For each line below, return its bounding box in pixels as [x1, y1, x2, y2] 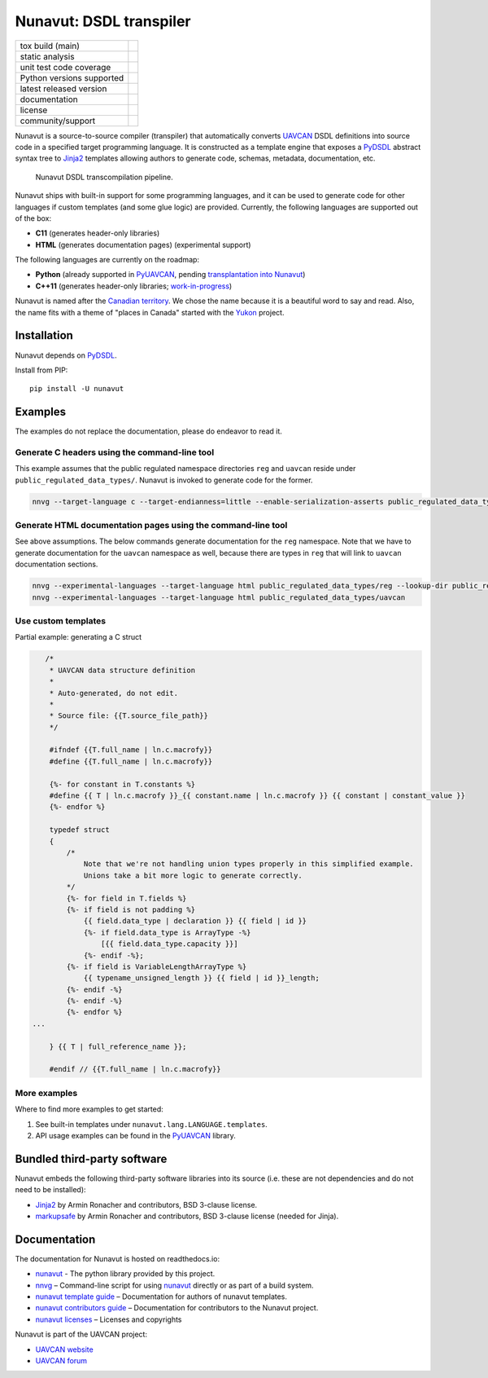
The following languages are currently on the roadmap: [15, 255, 199, 265]
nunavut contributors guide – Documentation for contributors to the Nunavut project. [35, 1303, 319, 1313]
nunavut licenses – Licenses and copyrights [35, 1314, 182, 1324]
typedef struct [49, 825, 110, 834]
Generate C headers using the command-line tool [15, 447, 215, 458]
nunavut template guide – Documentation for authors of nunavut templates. [35, 1292, 288, 1301]
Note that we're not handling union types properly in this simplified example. [83, 860, 414, 869]
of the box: [15, 213, 52, 223]
